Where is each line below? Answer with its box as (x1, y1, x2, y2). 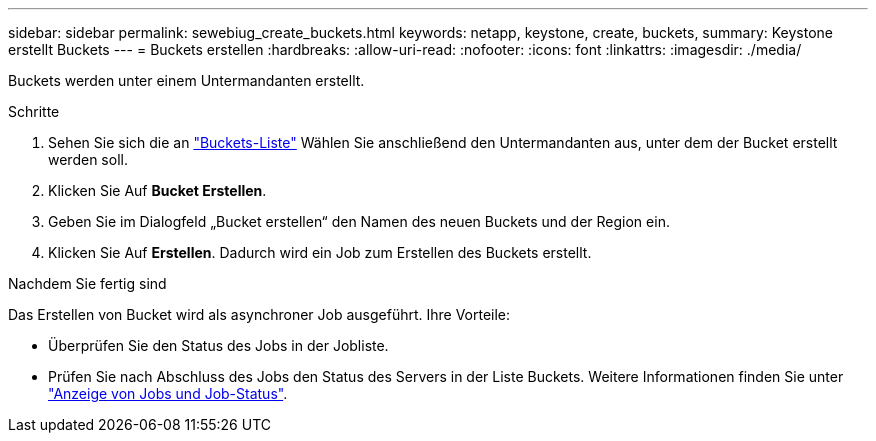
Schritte (8, 103, 60, 120)
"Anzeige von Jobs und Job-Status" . (48, 385, 288, 402)
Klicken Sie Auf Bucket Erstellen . (48, 182, 267, 199)
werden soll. (48, 151, 128, 168)
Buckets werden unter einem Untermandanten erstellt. (8, 72, 365, 89)
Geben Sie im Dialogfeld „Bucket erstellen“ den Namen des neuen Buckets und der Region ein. (48, 213, 670, 230)
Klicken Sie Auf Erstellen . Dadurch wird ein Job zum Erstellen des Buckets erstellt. (48, 244, 592, 261)
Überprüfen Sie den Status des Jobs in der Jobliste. (48, 337, 389, 354)
